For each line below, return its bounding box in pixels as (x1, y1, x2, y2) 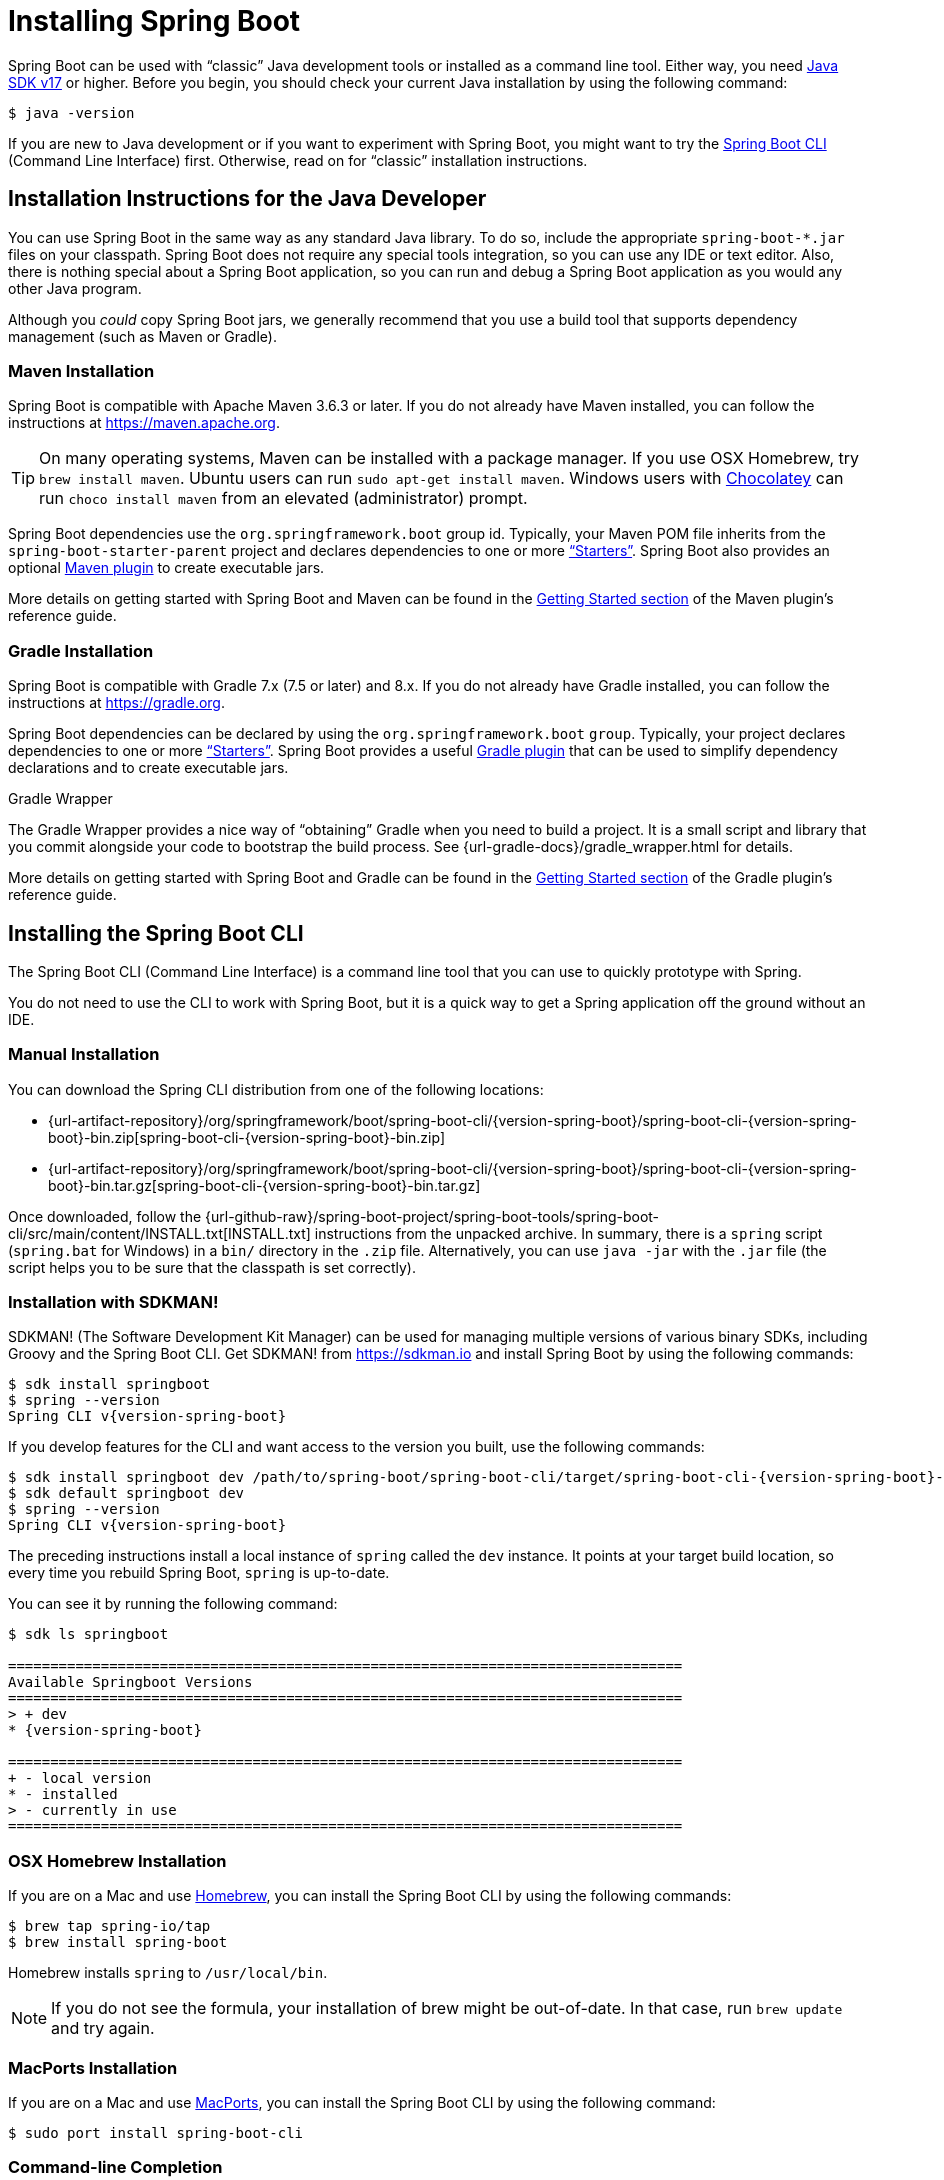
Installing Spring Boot (8, 4, 301, 38)
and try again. (51, 2018, 155, 2039)
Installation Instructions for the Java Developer (8, 186, 487, 212)
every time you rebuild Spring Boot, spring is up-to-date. (8, 1564, 390, 1582)
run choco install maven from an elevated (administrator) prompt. (39, 488, 528, 509)
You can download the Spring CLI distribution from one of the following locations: (8, 1080, 544, 1098)
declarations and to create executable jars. (8, 759, 289, 777)
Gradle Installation (8, 640, 154, 661)
